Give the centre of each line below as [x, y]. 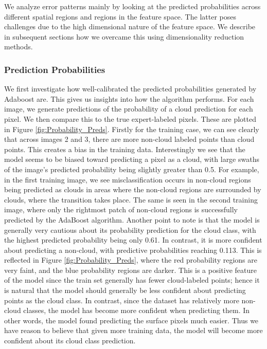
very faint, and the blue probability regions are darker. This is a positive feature [131, 270]
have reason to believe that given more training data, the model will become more [133, 330]
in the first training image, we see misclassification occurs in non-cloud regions [128, 179]
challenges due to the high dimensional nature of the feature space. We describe [130, 26]
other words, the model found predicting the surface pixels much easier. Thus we [131, 320]
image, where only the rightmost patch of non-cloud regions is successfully [121, 209]
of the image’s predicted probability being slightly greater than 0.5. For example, [132, 169]
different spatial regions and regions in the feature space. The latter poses [120, 16]
